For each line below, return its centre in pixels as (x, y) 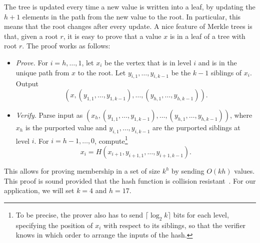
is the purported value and (66, 127)
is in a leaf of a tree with (207, 36)
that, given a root (31, 36)
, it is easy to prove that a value (112, 36)
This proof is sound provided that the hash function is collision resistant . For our (130, 180)
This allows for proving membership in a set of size (82, 171)
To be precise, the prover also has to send (79, 214)
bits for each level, (201, 214)
